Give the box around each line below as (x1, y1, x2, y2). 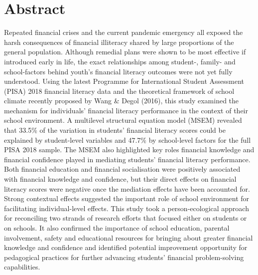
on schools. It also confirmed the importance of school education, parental (4, 223, 230, 233)
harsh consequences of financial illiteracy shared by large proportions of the (4, 36, 234, 47)
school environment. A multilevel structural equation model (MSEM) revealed (4, 115, 242, 125)
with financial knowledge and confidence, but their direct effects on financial (4, 174, 237, 184)
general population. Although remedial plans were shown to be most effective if (4, 46, 246, 57)
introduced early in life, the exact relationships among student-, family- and (4, 56, 236, 66)
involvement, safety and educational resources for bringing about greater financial (4, 232, 253, 243)
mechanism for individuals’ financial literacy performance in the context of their (4, 105, 248, 115)
